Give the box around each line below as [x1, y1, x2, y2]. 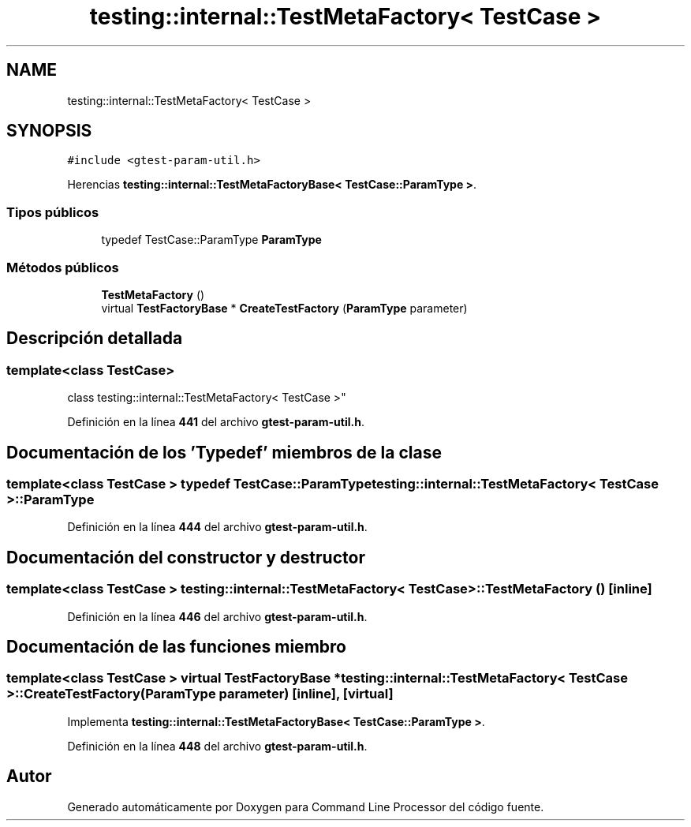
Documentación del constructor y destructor [6, 547, 365, 567]
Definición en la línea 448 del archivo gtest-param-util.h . [67, 739, 368, 753]
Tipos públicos [6, 204, 99, 220]
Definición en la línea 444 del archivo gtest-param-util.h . [67, 520, 368, 534]
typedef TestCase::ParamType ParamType [101, 233, 322, 247]
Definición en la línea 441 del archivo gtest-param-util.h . [67, 415, 364, 429]
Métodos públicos [6, 259, 119, 275]
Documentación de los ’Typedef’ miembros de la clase [6, 442, 442, 462]
